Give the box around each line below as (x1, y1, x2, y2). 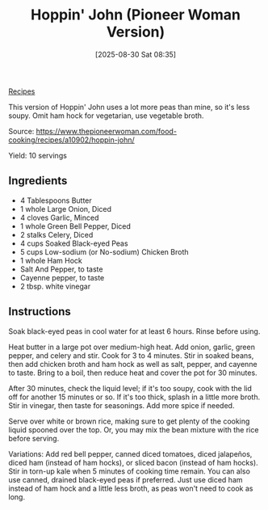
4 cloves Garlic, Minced (19, 213, 99, 222)
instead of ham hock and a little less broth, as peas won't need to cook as (8, 483, 253, 493)
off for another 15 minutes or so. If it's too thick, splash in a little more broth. (8, 392, 261, 402)
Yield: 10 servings (8, 150, 67, 160)
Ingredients (8, 174, 68, 188)
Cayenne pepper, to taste (19, 272, 105, 282)
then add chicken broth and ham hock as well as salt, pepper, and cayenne (8, 359, 258, 369)
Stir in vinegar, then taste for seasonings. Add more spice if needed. (8, 400, 235, 410)
